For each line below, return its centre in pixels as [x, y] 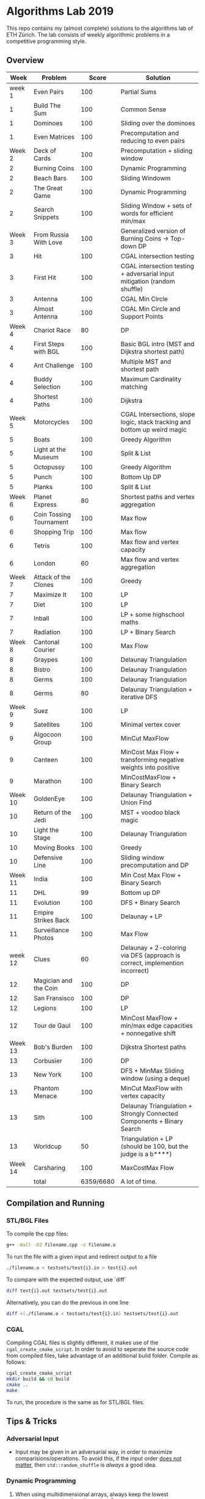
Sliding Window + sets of [156, 205]
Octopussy [49, 467]
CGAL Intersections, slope [158, 414]
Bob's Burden [53, 1047]
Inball [41, 618]
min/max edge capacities [157, 1025]
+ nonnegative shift [148, 1033]
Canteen [45, 759]
